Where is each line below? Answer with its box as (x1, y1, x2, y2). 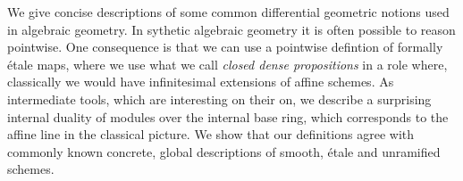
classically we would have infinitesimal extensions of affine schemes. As (7, 72, 394, 91)
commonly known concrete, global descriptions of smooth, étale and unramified (7, 142, 441, 160)
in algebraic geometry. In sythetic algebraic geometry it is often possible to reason (7, 20, 456, 38)
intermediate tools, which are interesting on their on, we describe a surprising (7, 89, 432, 108)
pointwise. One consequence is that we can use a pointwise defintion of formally (7, 37, 443, 56)
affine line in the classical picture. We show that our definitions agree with (7, 125, 415, 144)
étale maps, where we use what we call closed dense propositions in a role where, (7, 54, 448, 73)
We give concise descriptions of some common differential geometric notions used (7, 3, 450, 21)
